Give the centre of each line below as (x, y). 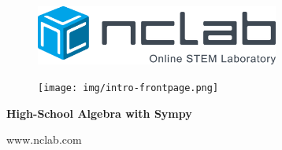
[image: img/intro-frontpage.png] (128, 88)
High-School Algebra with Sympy (99, 113)
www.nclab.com (44, 139)
